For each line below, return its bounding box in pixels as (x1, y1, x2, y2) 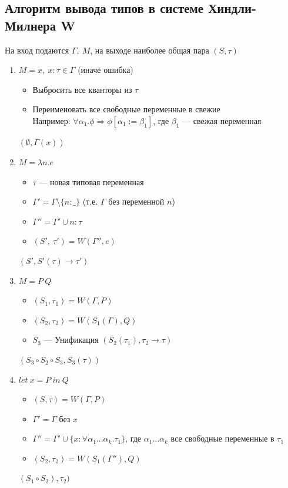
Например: (32, 114, 71, 126)
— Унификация (43, 333, 99, 346)
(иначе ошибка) (78, 63, 133, 76)
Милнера (5, 16, 56, 34)
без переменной (108, 195, 165, 208)
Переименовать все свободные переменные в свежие (32, 103, 220, 115)
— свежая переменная (182, 114, 262, 126)
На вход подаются (5, 44, 69, 56)
